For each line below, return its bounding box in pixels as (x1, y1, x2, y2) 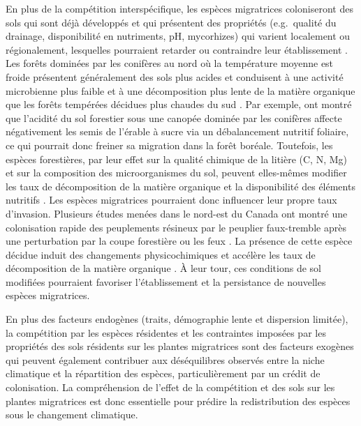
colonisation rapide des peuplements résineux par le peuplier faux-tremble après (6, 220, 346, 234)
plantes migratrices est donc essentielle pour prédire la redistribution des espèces (6, 393, 351, 408)
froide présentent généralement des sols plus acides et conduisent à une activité (6, 69, 344, 84)
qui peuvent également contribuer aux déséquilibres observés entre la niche (6, 352, 325, 367)
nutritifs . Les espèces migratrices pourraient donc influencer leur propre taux (6, 192, 337, 207)
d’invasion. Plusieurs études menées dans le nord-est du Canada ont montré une (6, 206, 348, 220)
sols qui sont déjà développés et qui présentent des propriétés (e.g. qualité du (6, 15, 337, 29)
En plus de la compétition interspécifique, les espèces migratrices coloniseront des (6, 1, 353, 15)
